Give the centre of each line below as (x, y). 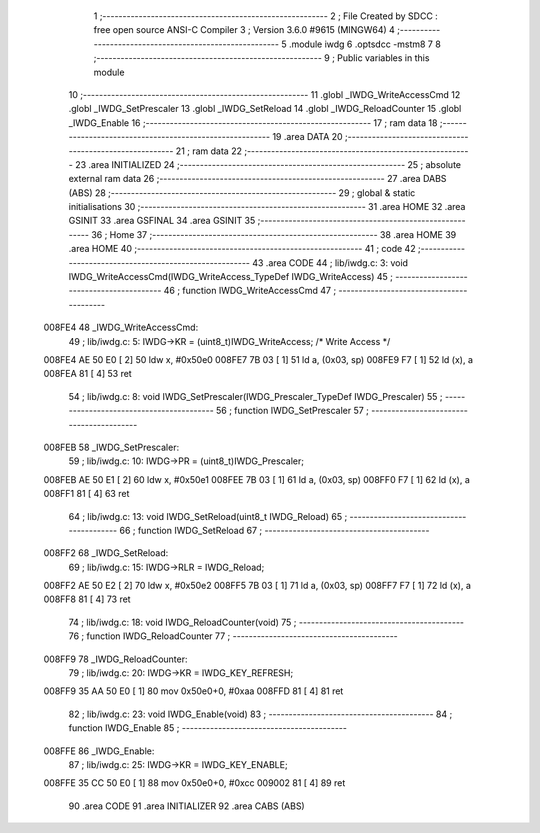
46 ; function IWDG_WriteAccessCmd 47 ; (250, 291)
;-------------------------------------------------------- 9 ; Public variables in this (261, 58)
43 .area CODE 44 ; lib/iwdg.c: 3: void (330, 262)
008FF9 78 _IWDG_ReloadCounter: (116, 659)
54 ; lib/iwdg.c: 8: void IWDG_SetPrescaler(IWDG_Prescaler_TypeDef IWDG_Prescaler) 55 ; (255, 396)
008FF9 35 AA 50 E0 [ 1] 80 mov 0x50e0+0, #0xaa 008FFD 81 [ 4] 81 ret (193, 691)
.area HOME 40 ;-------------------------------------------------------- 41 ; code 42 (242, 249)
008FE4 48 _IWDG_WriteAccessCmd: (121, 327)
